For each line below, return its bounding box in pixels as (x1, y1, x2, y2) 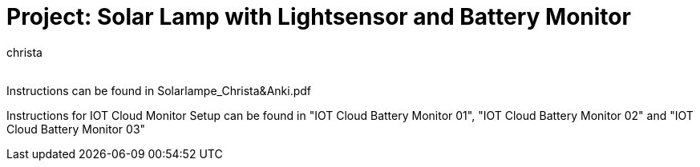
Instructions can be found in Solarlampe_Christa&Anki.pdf (6, 83, 311, 97)
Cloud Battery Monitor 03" (6, 121, 146, 136)
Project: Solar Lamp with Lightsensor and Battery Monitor (6, 3, 631, 30)
